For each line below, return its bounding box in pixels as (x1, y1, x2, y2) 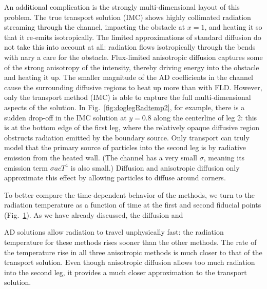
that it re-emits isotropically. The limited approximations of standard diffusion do (4, 31, 261, 42)
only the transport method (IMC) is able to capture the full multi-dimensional (4, 92, 251, 102)
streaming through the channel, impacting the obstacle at (4, 22, 185, 32)
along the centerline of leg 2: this (154, 112, 257, 122)
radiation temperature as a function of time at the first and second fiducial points (4, 199, 261, 210)
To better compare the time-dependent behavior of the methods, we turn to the (4, 189, 255, 200)
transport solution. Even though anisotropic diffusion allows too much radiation (4, 257, 255, 267)
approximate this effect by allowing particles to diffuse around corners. (4, 172, 226, 183)
